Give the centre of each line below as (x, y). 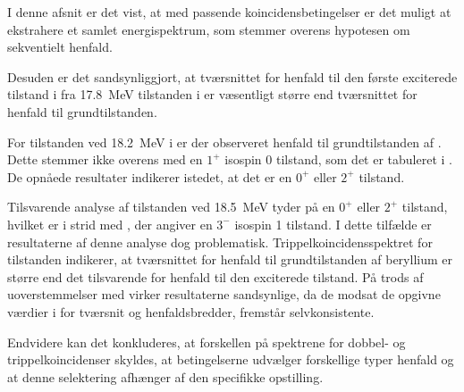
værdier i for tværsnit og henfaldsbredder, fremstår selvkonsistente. (191, 311)
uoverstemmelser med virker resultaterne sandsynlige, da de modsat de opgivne (224, 294)
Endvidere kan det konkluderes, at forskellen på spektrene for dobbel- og (207, 342)
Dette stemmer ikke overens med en (105, 159)
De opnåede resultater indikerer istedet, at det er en (150, 176)
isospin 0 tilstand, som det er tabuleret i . (338, 159)
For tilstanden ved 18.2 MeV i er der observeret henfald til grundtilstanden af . (224, 142)
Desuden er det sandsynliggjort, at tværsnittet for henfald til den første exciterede (232, 76)
